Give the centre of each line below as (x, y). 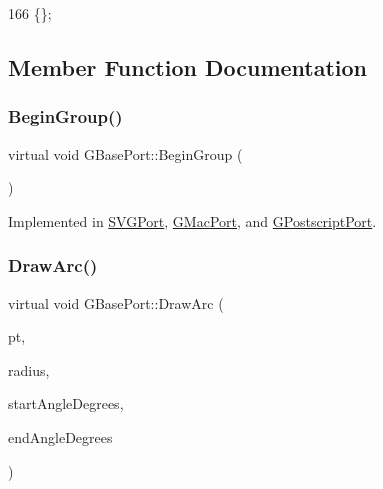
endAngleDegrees (60, 436)
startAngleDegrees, (66, 403)
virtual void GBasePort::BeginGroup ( (125, 153)
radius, (29, 369)
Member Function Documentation (188, 66)
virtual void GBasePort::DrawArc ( (116, 302)
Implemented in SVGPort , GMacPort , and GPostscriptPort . (192, 220)
